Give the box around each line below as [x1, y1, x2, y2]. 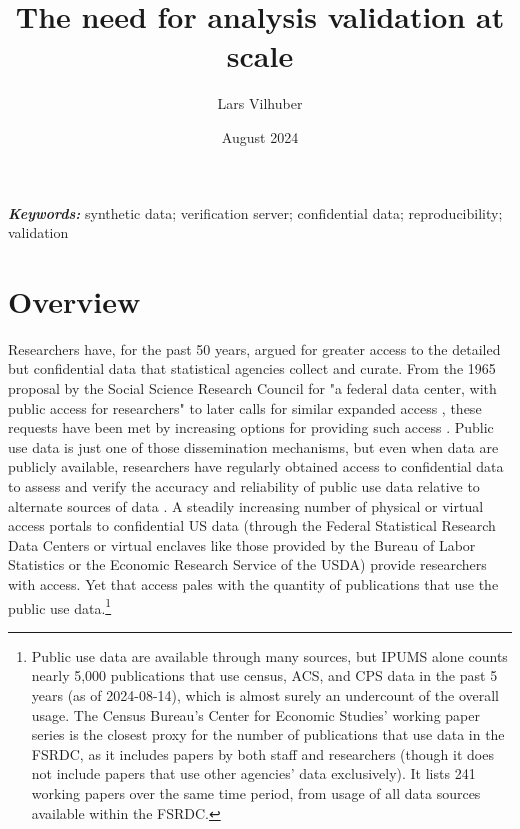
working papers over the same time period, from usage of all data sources [31, 782, 481, 803]
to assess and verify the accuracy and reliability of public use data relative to [8, 475, 480, 496]
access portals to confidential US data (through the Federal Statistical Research [8, 515, 496, 536]
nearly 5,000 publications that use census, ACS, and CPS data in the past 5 [31, 665, 498, 686]
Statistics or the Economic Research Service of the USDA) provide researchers [8, 554, 487, 575]
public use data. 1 [8, 594, 112, 618]
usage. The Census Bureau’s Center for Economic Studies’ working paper [31, 704, 480, 725]
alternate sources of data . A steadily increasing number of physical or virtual [8, 495, 484, 516]
